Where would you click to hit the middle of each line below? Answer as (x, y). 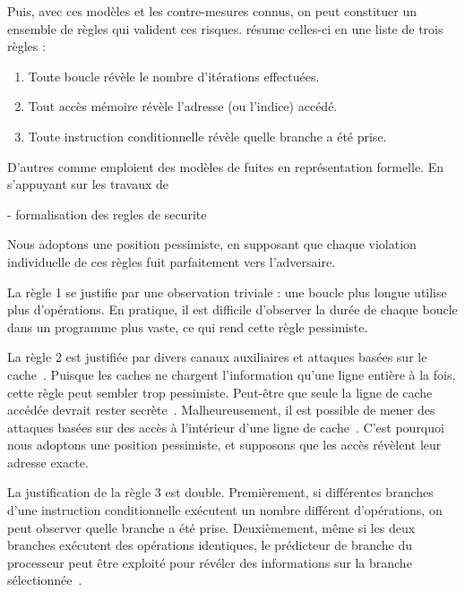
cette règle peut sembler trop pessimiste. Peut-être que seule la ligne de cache (220, 392)
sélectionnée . (45, 580)
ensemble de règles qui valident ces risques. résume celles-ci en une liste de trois (225, 28)
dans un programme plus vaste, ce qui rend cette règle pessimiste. (188, 326)
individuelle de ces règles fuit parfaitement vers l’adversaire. (172, 261)
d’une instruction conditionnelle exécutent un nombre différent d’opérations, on (225, 510)
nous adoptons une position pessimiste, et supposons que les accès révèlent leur (224, 445)
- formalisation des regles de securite (107, 214)
